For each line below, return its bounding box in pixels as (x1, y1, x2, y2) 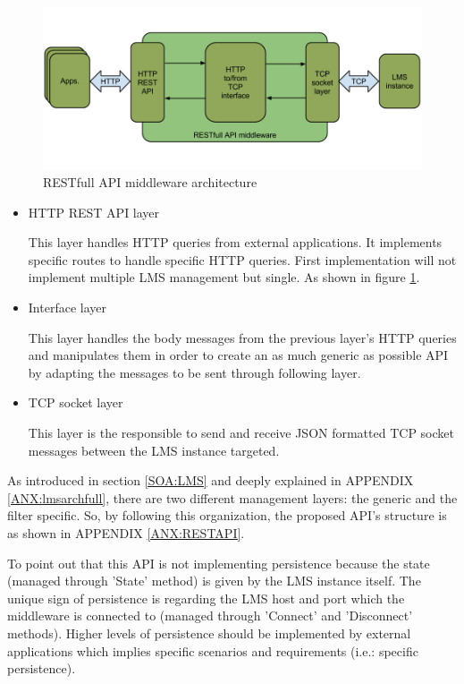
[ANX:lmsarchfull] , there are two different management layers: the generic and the (7, 488, 458, 507)
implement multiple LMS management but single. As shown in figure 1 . (28, 268, 420, 286)
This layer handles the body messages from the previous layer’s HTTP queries (28, 328, 457, 346)
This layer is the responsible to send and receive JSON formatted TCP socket (28, 423, 454, 441)
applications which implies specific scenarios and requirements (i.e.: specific (7, 641, 418, 660)
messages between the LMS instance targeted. (28, 440, 280, 459)
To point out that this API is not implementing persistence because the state (7, 553, 430, 572)
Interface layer (28, 298, 106, 317)
